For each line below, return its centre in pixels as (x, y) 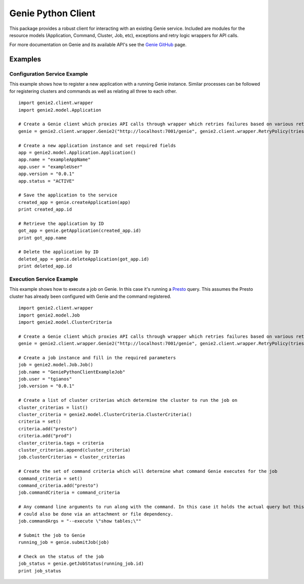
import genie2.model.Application (60, 110)
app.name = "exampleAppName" (54, 160)
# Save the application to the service (68, 195)
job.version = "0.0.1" (47, 386)
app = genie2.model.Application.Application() (77, 152)
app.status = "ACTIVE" (47, 181)
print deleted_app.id (45, 266)
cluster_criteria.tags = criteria (61, 443)
